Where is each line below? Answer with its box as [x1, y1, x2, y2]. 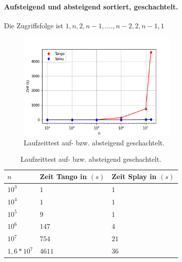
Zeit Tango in [40, 171, 87, 182]
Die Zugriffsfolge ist [4, 20, 63, 30]
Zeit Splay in [111, 171, 157, 182]
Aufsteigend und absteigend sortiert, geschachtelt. [4, 1, 178, 11]
